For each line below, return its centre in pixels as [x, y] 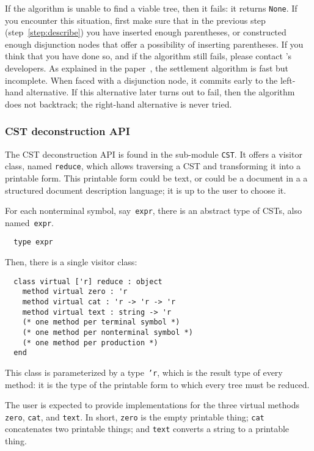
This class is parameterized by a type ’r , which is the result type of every [144, 372]
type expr [33, 242]
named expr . [29, 222]
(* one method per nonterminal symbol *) [108, 332]
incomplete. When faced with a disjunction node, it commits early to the [141, 80]
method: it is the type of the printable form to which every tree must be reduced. [157, 384]
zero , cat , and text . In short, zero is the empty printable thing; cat [135, 416]
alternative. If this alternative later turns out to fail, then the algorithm [161, 92]
